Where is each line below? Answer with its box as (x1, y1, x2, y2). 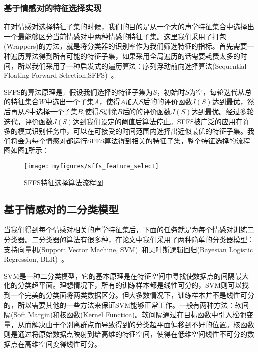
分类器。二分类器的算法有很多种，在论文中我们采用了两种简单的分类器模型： (4, 234, 254, 244)
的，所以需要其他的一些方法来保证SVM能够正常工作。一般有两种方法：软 (4, 299, 242, 310)
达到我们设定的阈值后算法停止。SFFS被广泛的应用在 (72, 116, 243, 126)
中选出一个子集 (45, 96, 94, 107)
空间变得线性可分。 (38, 338, 101, 349)
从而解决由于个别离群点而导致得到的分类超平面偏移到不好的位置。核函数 (17, 319, 254, 329)
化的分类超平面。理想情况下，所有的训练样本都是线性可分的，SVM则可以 (4, 280, 242, 290)
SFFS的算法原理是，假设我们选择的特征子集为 (4, 86, 153, 97)
